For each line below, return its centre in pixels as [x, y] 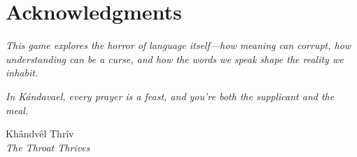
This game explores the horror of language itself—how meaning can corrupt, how [178, 45]
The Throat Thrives [48, 147]
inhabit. [22, 73]
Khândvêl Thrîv [40, 134]
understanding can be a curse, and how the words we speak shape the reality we [175, 59]
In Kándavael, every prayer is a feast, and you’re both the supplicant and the [170, 96]
